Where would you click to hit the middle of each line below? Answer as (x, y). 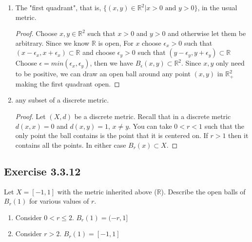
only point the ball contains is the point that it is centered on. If (112, 135)
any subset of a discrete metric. (62, 100)
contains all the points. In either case (71, 145)
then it (238, 135)
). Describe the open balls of (203, 191)
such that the (224, 126)
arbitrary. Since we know (52, 43)
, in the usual (217, 7)
